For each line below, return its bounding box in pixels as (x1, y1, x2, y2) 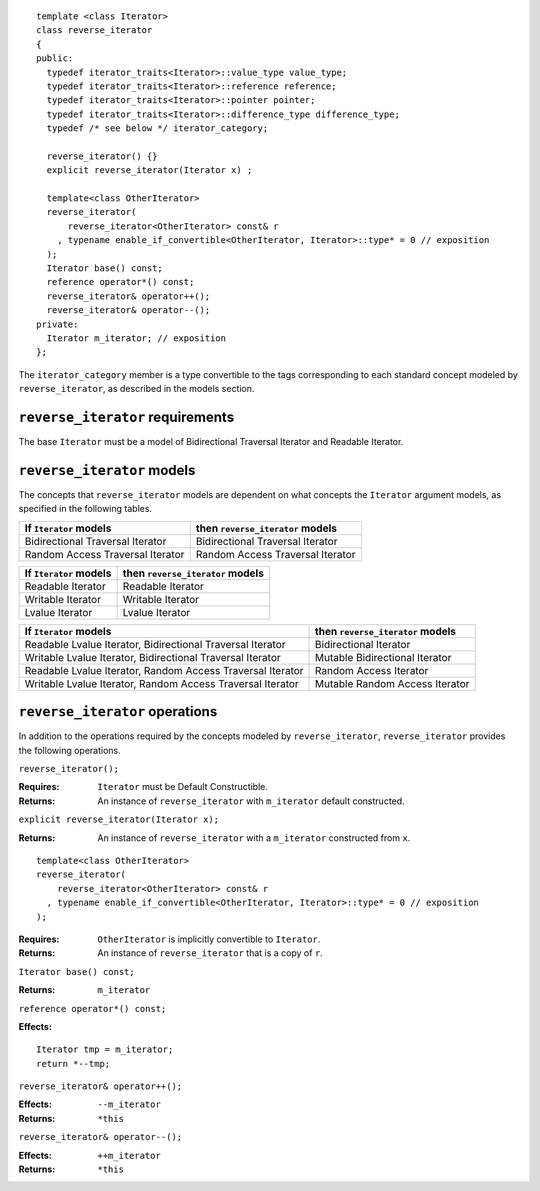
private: (36, 318, 79, 330)
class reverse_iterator (36, 25, 153, 36)
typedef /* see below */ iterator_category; (46, 123, 269, 134)
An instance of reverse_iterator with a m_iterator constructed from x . (97, 831, 411, 844)
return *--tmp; (36, 1058, 111, 1069)
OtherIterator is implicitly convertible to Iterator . (97, 933, 321, 945)
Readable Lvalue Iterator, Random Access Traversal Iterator (24, 663, 304, 677)
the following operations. (18, 744, 122, 756)
